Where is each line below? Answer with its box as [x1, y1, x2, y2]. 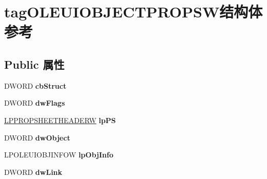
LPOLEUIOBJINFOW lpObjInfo [4, 149, 113, 160]
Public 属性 [4, 56, 65, 72]
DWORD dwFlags [4, 97, 65, 108]
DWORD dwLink [4, 166, 63, 177]
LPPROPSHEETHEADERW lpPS [4, 114, 116, 125]
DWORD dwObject [4, 132, 70, 143]
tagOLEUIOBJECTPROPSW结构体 [4, 1, 263, 22]
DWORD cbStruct [4, 80, 67, 91]
